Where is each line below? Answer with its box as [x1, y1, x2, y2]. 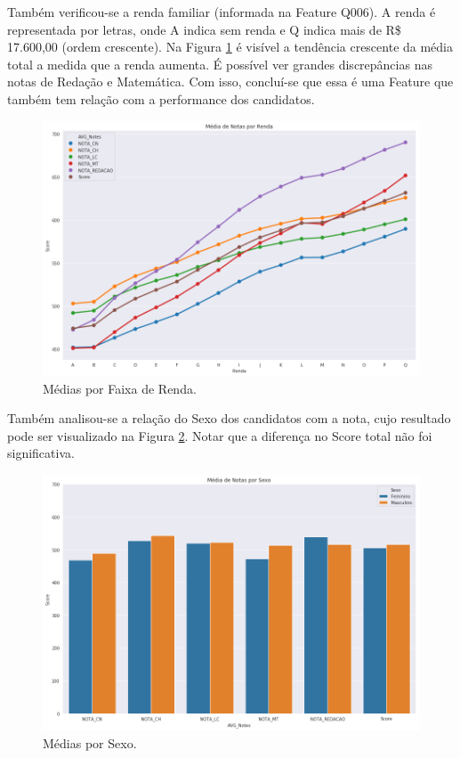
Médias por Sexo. [43, 733, 137, 752]
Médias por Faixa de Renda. [43, 379, 197, 397]
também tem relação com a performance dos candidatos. [7, 89, 315, 108]
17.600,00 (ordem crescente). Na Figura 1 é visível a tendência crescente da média [7, 37, 454, 56]
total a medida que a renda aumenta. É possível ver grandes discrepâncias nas [7, 54, 432, 73]
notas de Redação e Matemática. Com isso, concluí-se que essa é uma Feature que [7, 72, 454, 91]
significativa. [7, 444, 75, 462]
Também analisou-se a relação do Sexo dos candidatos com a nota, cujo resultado [7, 409, 451, 428]
